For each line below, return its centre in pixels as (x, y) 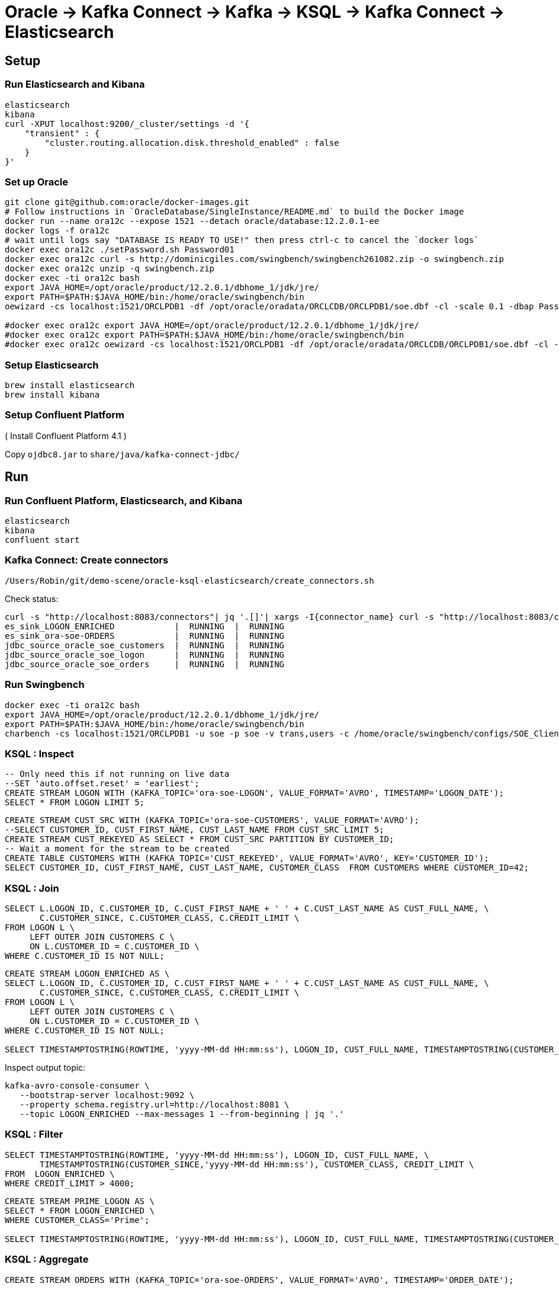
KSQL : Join (32, 888)
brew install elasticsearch (70, 385)
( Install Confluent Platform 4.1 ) (66, 436)
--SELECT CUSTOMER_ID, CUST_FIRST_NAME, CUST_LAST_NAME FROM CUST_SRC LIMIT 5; (195, 830)
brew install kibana (52, 395)
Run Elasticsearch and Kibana (75, 84)
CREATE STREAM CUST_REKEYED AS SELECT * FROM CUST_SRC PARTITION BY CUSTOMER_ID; (200, 839)
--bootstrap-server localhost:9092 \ (107, 1095)
